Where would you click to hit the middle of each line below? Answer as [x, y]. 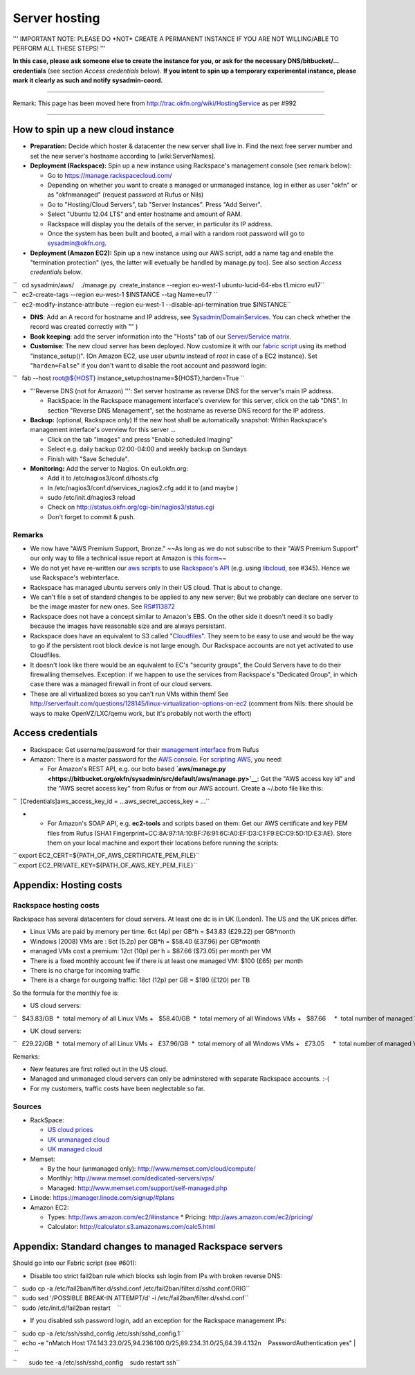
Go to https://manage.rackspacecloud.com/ [110, 175]
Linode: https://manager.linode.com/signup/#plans [102, 1198]
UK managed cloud [75, 1149]
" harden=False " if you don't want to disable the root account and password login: [148, 366]
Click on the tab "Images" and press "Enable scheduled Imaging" [140, 439]
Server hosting [56, 18]
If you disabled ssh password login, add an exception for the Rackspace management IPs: [158, 1321]
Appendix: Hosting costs [67, 885]
